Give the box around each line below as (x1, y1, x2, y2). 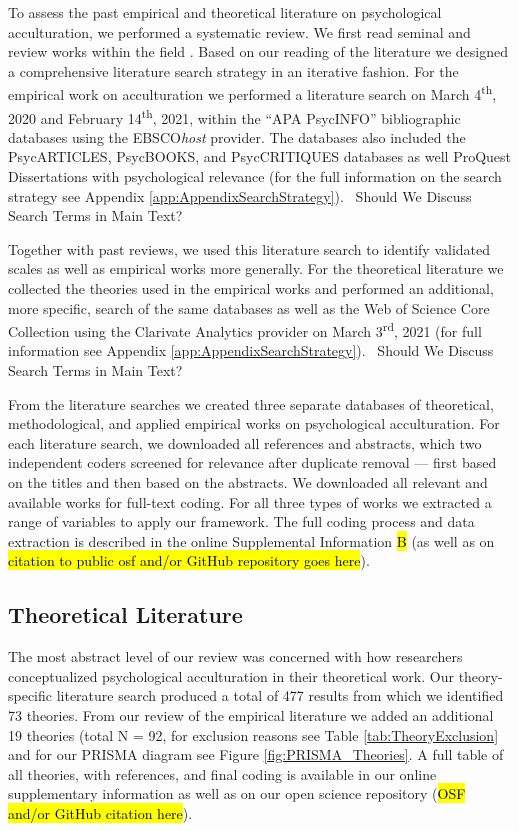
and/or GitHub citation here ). (8, 802, 193, 823)
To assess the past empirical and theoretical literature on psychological (8, 2, 442, 22)
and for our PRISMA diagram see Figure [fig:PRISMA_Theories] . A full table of (8, 744, 504, 765)
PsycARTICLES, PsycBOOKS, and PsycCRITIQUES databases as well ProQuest (8, 146, 512, 167)
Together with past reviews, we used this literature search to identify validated (8, 238, 491, 259)
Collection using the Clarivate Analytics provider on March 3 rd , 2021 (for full (8, 318, 482, 341)
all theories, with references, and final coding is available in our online (8, 763, 437, 784)
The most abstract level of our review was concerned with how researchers (8, 646, 463, 667)
